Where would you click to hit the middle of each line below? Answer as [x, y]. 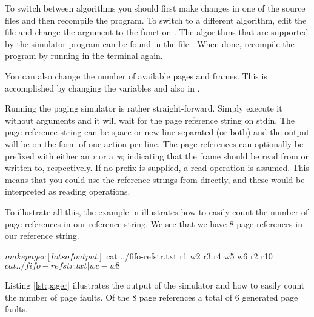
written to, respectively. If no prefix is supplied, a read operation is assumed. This [157, 168]
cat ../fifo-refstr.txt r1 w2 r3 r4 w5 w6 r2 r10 [189, 255]
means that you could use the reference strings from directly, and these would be [155, 179]
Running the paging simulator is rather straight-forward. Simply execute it [144, 108]
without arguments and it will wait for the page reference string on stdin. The [150, 120]
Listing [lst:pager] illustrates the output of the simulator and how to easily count [155, 285]
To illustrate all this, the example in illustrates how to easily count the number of [157, 211]
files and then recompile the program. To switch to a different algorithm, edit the [156, 20]
